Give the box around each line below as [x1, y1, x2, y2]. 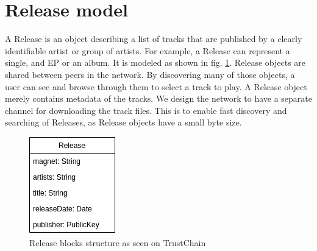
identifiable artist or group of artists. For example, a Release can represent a [5, 44, 290, 57]
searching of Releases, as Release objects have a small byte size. [5, 116, 242, 129]
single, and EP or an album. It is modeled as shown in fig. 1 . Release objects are [5, 56, 306, 69]
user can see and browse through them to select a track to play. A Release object [5, 80, 307, 93]
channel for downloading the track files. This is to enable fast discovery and [5, 104, 287, 116]
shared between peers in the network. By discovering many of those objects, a [5, 68, 295, 80]
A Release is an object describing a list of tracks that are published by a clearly [5, 32, 302, 45]
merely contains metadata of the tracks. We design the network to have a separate [5, 92, 313, 105]
